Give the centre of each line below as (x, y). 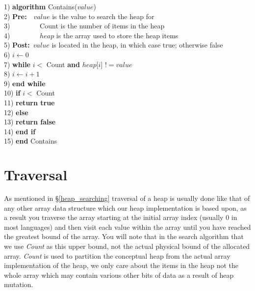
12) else (16, 112)
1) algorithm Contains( (41, 6)
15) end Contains (31, 141)
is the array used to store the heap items (117, 35)
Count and (63, 64)
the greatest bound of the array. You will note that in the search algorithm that (124, 236)
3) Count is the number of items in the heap (84, 26)
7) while (17, 64)
